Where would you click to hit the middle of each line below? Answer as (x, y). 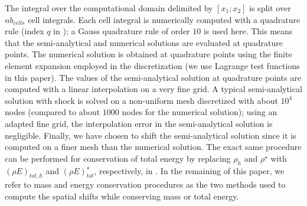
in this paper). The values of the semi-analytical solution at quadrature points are (153, 77)
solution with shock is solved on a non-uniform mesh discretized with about (141, 100)
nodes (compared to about (53, 112)
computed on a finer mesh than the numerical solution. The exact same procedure (153, 147)
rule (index (25, 31)
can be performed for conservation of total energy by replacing (118, 158)
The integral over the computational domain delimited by (109, 8)
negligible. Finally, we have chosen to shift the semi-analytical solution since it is (151, 135)
